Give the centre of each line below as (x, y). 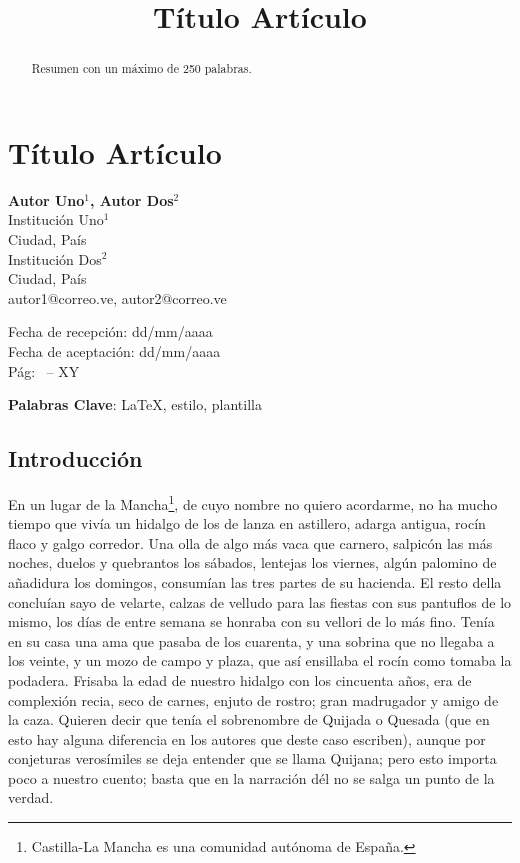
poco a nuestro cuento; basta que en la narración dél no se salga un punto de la (251, 777)
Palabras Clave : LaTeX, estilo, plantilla (135, 404)
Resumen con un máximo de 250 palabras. (141, 68)
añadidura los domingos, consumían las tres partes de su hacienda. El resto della (255, 581)
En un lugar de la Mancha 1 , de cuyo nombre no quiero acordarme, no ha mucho (253, 502)
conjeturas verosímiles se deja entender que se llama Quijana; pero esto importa (252, 758)
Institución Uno (56, 219)
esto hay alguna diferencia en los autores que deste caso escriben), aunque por (247, 738)
